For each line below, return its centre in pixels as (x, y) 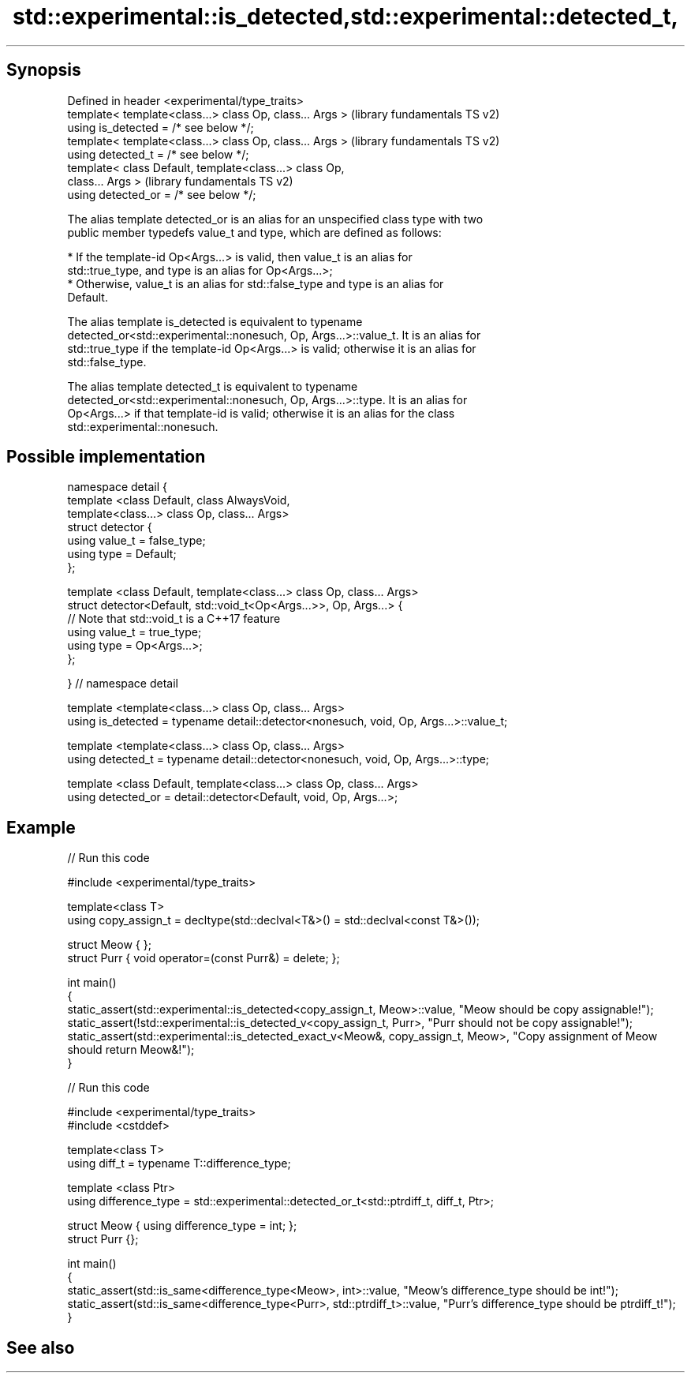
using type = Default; (122, 554)
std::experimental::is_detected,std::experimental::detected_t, (345, 17)
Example (41, 827)
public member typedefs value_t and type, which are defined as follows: (254, 232)
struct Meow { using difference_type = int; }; (182, 1226)
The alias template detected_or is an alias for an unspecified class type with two (275, 219)
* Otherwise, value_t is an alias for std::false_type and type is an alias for (256, 283)
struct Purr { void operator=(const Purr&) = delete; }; (204, 958)
